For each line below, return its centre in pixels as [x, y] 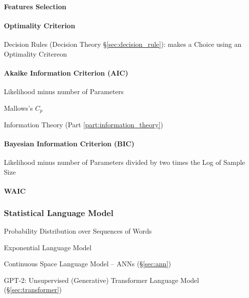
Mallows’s [19, 108]
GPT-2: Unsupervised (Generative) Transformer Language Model [102, 280]
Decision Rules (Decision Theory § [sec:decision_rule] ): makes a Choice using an [123, 44]
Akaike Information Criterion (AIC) [66, 72]
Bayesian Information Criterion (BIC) [69, 144]
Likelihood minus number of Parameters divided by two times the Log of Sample [124, 162]
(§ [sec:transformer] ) [33, 289]
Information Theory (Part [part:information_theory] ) [84, 125]
